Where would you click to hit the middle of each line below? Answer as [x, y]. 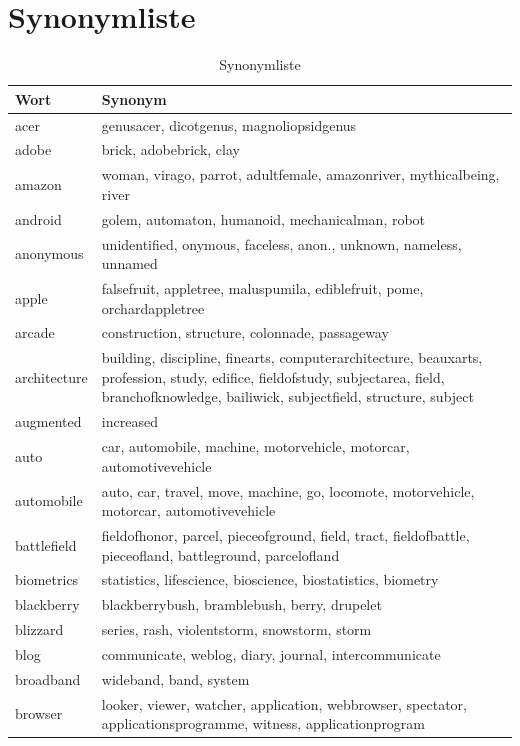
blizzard [39, 629]
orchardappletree [153, 307]
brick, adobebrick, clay [170, 149]
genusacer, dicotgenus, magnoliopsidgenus [229, 124]
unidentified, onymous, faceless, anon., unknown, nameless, [281, 243]
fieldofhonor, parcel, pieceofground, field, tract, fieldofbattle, [285, 535]
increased [129, 421]
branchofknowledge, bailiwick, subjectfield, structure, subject [287, 396]
